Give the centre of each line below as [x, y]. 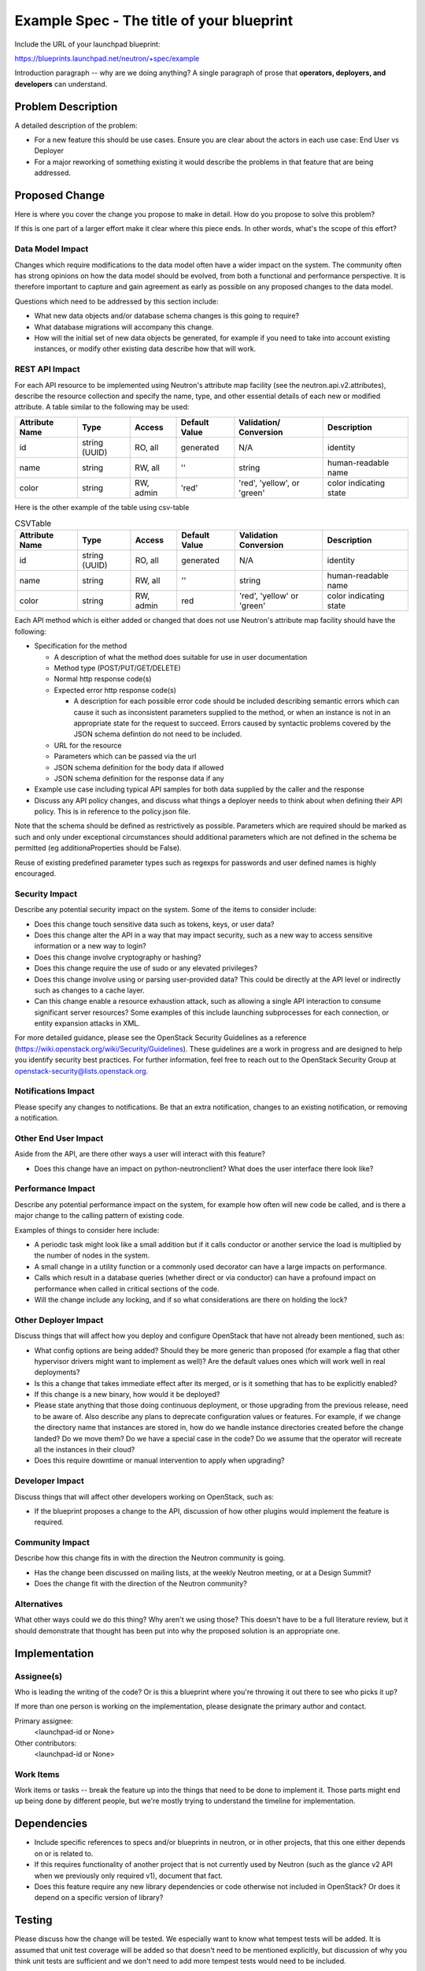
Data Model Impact [52, 249]
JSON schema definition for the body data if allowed [139, 767]
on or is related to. [64, 1854]
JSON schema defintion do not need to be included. [158, 734]
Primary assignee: [44, 1721]
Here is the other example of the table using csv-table [102, 507]
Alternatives [39, 1604]
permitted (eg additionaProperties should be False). [98, 848]
